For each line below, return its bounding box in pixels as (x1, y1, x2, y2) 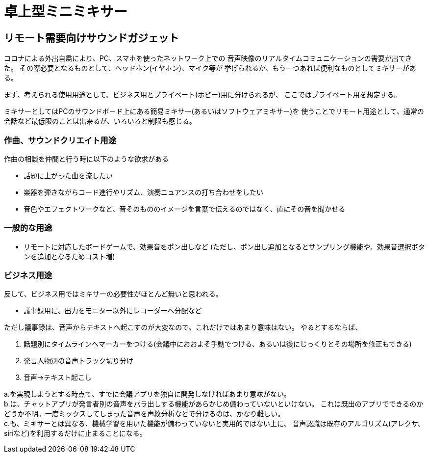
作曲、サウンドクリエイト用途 (4, 135, 117, 145)
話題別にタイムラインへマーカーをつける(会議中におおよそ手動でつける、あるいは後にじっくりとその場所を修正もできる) (24, 340, 412, 349)
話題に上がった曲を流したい (24, 171, 113, 180)
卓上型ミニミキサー (4, 3, 128, 20)
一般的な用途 (4, 223, 52, 233)
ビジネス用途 (4, 270, 52, 281)
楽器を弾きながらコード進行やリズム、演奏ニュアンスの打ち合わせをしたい (24, 188, 263, 196)
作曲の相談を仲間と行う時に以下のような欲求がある (4, 154, 169, 163)
